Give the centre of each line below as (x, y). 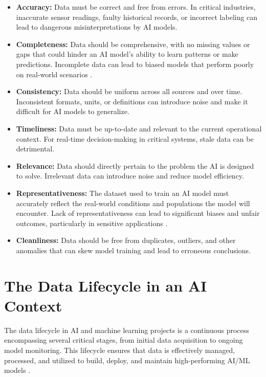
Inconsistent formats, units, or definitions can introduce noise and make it (132, 101)
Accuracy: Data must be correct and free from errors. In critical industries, (136, 7)
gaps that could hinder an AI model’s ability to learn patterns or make (127, 54)
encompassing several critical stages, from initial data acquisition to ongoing (124, 340)
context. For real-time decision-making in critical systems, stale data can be (135, 138)
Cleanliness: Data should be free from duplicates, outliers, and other (126, 240)
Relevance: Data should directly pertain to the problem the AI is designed (135, 165)
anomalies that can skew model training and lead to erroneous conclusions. (134, 250)
